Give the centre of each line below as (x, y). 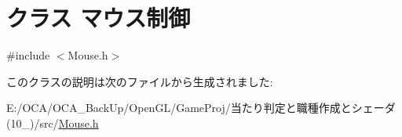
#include (28, 55)
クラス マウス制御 (99, 18)
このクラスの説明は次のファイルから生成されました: (140, 81)
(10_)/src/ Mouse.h (53, 123)
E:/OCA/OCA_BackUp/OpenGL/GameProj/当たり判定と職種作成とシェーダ (201, 108)
